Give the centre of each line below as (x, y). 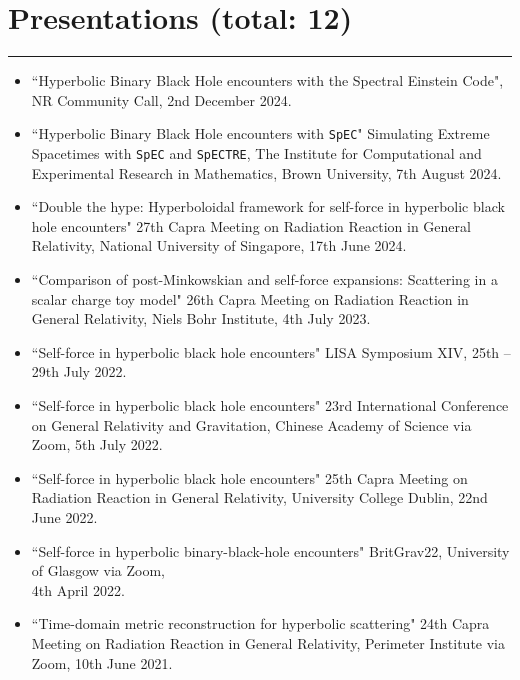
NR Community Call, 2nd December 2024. (161, 99)
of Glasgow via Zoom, (98, 570)
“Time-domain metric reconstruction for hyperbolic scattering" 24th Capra (260, 623)
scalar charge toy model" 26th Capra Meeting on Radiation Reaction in (250, 298)
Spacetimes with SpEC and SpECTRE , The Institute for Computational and (256, 152)
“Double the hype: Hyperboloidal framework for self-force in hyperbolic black (268, 206)
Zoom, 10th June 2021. (102, 662)
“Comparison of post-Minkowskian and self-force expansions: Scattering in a (264, 279)
